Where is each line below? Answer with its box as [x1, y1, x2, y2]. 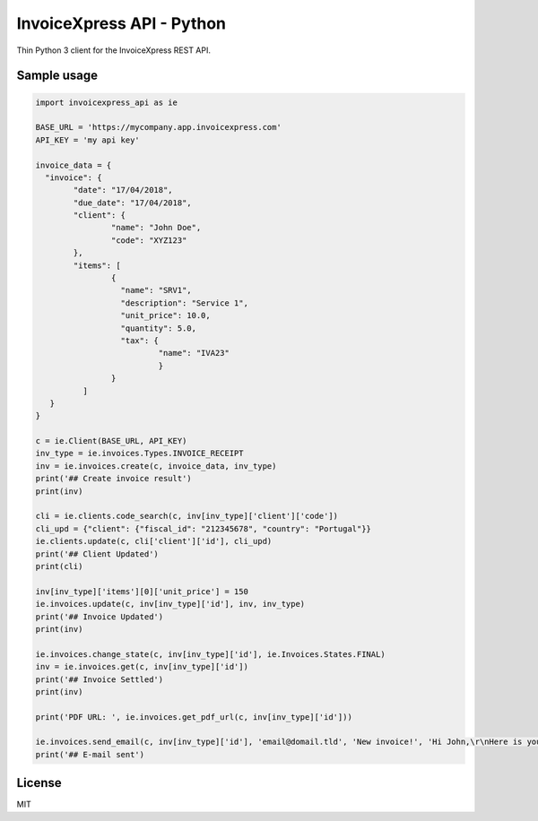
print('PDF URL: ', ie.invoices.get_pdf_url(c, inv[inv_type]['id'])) [35, 712, 353, 722]
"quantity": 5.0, [120, 323, 197, 333]
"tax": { [120, 335, 159, 345]
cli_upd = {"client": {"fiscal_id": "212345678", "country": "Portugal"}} [35, 523, 372, 533]
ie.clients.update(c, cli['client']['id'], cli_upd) [35, 536, 273, 547]
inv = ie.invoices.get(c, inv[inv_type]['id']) [35, 661, 248, 672]
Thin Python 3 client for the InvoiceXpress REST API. [16, 45, 211, 56]
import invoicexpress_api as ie [35, 97, 178, 108]
